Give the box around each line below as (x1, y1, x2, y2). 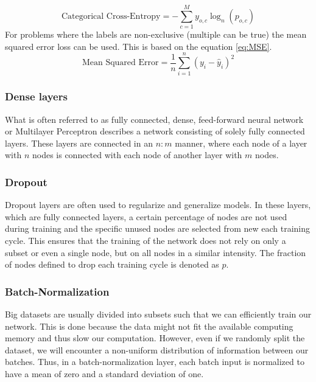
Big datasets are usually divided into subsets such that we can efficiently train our (5, 308, 312, 321)
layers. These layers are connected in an (5, 136, 153, 149)
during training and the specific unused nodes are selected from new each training (5, 222, 311, 235)
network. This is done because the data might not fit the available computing (5, 319, 293, 332)
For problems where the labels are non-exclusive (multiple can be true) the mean (5, 28, 307, 41)
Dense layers (5, 89, 68, 104)
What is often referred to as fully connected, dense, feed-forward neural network (5, 113, 304, 125)
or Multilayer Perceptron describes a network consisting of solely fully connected (5, 125, 305, 137)
